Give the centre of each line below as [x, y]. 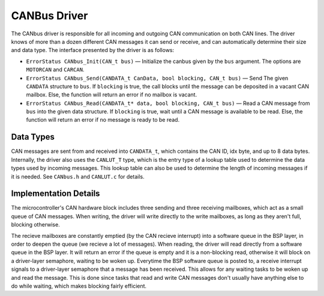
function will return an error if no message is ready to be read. [103, 120]
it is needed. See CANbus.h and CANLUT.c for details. [78, 176]
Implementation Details [55, 194]
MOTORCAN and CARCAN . [55, 70]
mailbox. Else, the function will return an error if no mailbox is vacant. [112, 95]
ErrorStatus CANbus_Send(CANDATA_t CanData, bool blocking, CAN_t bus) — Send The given [157, 78]
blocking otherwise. [35, 225]
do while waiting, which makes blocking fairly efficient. [79, 286]
